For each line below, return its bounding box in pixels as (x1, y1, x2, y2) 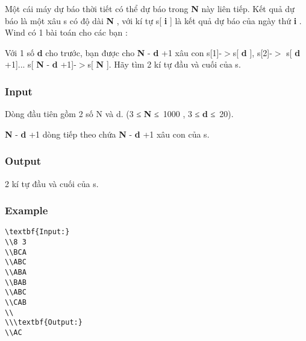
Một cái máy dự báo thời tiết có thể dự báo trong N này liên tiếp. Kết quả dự (5, 2, 295, 14)
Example (5, 203, 48, 218)
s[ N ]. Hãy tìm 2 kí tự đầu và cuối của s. (87, 58, 241, 71)
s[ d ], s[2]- (233, 46, 272, 59)
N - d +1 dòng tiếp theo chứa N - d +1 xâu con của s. (5, 127, 210, 140)
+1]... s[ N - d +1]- (5, 58, 76, 71)
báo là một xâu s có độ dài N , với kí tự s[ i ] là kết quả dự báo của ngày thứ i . (5, 14, 302, 27)
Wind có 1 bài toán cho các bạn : (5, 26, 128, 39)
